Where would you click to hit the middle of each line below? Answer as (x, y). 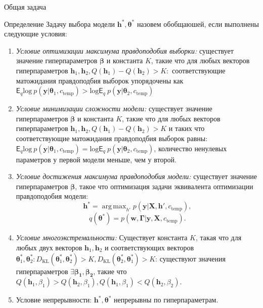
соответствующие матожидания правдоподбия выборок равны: (112, 138)
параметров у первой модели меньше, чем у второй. (96, 159)
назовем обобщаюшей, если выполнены (198, 24)
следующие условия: (36, 34)
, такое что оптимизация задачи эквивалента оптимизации (164, 186)
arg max (114, 207)
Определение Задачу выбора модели (60, 24)
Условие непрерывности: (54, 300)
